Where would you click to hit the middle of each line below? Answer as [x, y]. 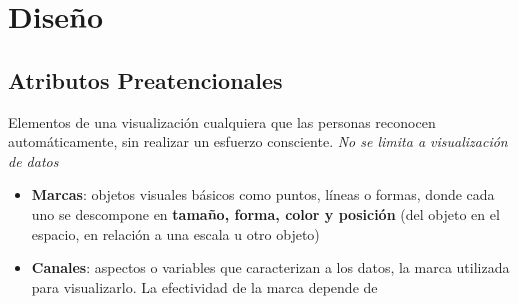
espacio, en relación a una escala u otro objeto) [175, 233]
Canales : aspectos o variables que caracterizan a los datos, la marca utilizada [270, 267]
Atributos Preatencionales [145, 79]
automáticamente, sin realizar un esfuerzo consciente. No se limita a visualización [258, 141]
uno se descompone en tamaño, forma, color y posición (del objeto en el [265, 213]
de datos [33, 160]
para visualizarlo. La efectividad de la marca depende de [204, 286]
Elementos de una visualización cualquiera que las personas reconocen [222, 121]
